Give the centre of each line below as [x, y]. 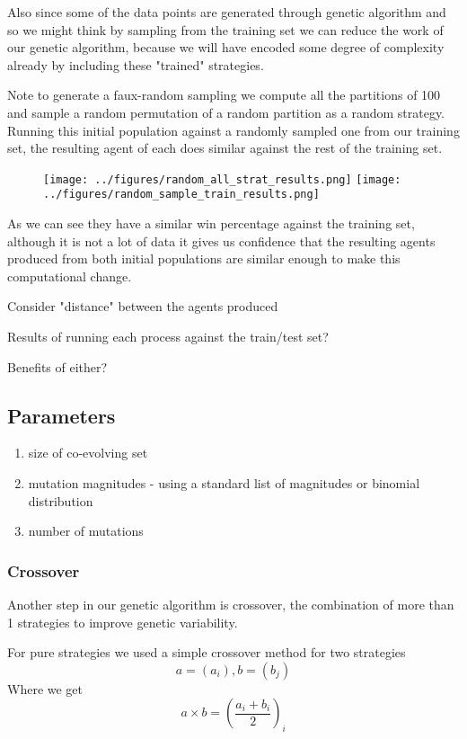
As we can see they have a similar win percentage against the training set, [211, 223]
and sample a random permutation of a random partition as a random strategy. [226, 112]
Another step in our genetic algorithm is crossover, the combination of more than [231, 605]
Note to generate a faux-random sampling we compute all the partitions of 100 [224, 95]
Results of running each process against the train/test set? [168, 337]
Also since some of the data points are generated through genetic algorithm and [227, 12]
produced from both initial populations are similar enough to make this [204, 258]
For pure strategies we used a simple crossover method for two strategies [207, 652]
